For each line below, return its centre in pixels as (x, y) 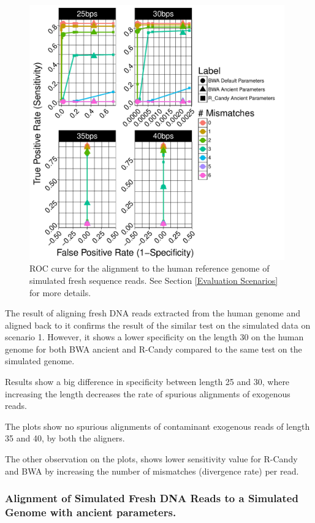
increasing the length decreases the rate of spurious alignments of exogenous (148, 393)
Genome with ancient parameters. (91, 512)
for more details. (60, 292)
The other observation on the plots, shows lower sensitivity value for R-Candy (151, 459)
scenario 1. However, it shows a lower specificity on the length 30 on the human (154, 337)
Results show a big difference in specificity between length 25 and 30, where (147, 382)
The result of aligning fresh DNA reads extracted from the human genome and (153, 313)
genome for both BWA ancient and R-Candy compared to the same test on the (154, 349)
